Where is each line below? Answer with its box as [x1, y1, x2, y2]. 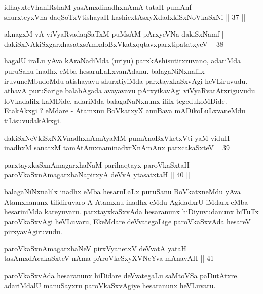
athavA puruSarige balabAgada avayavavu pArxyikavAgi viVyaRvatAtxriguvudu [4, 85, 255, 96]
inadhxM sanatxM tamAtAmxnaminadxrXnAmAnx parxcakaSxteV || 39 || [4, 142, 236, 153]
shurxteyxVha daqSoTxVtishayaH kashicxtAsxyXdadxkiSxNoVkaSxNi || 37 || [4, 11, 246, 22]
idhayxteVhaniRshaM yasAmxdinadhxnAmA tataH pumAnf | [4, 2, 196, 12]
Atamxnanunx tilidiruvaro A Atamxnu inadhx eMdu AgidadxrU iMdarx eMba [4, 196, 248, 207]
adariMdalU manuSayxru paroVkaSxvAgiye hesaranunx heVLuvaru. [4, 280, 216, 290]
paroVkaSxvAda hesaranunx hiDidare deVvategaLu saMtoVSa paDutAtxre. [4, 270, 239, 281]
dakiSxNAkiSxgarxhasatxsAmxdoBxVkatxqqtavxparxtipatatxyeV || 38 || [4, 38, 230, 49]
